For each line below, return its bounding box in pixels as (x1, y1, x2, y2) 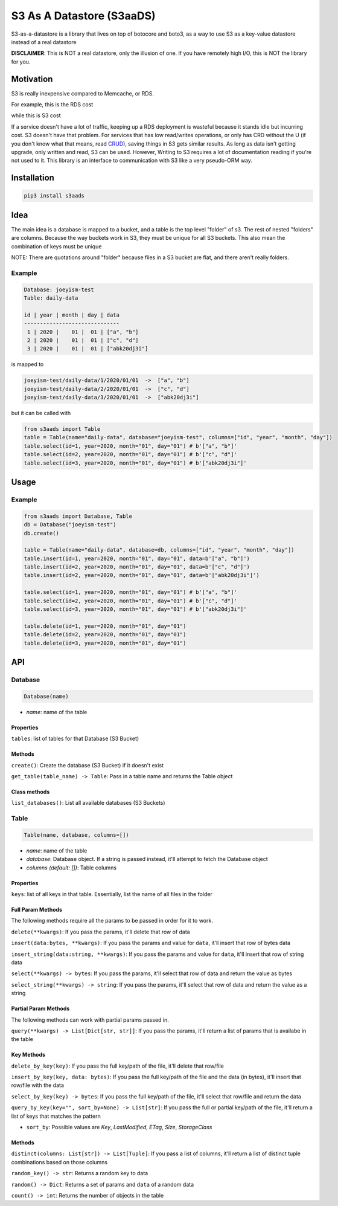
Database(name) (24, 692, 69, 700)
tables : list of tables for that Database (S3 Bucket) (11, 735, 139, 743)
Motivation (11, 74, 53, 84)
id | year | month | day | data (24, 311, 120, 318)
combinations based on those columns (11, 1158, 108, 1166)
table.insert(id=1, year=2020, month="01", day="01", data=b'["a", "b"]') (24, 555, 250, 562)
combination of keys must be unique (11, 242, 102, 250)
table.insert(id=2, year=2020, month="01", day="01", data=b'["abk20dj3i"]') (24, 572, 260, 579)
